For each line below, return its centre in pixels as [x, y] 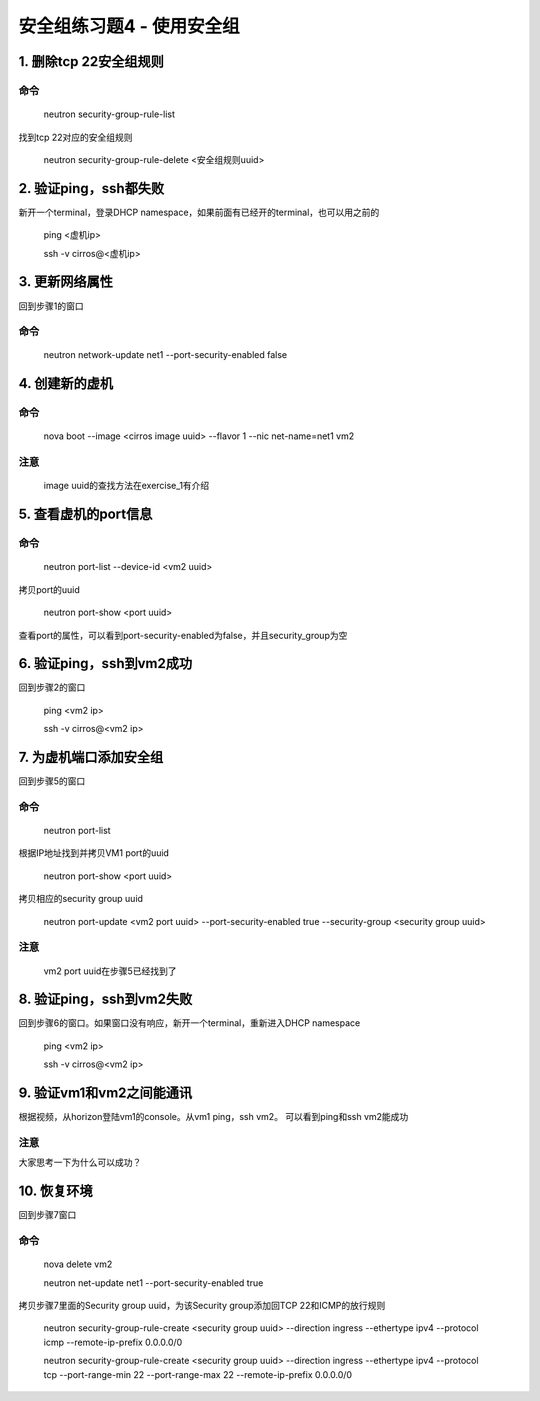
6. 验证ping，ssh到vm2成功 [105, 663]
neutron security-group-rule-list [109, 114]
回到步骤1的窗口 [51, 306]
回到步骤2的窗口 [52, 687]
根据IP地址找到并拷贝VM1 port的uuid [94, 853]
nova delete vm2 [78, 1264]
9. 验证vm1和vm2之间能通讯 [105, 1093]
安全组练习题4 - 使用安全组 [129, 26]
